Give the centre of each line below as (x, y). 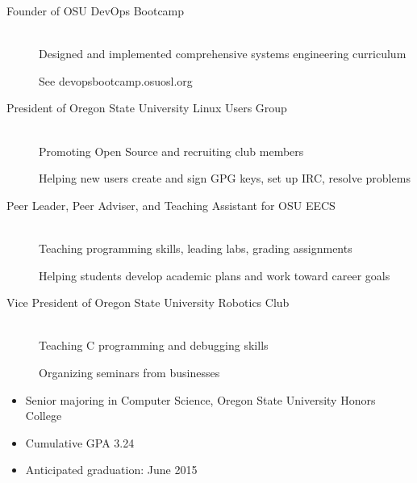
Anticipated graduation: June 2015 (111, 470)
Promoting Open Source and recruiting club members (171, 151)
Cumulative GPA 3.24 (80, 442)
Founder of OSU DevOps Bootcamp (96, 10)
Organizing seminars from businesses (129, 372)
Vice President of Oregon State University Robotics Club (148, 302)
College (44, 416)
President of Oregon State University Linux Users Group (147, 108)
